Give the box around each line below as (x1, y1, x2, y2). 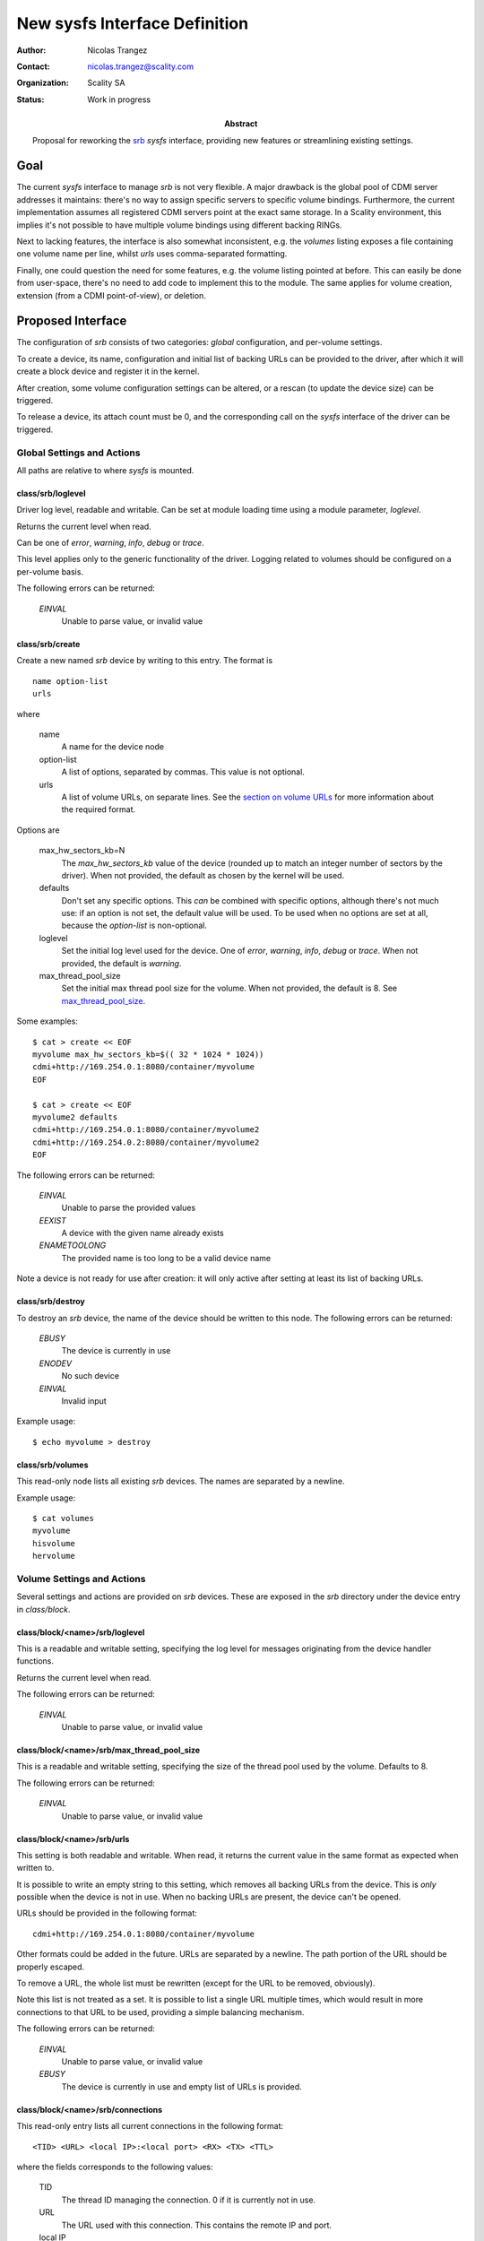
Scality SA (87, 77, 125, 89)
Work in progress (87, 94, 151, 105)
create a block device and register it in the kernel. (16, 366, 200, 376)
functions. (16, 1656, 54, 1666)
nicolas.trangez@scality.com (87, 61, 194, 72)
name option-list (32, 676, 108, 686)
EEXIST (39, 1215, 67, 1225)
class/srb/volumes (16, 1459, 89, 1470)
